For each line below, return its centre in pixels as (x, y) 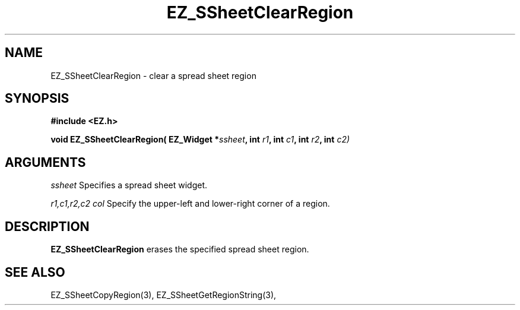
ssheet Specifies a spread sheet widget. (129, 185)
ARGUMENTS (45, 162)
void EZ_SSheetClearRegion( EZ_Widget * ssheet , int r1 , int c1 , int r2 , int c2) (200, 140)
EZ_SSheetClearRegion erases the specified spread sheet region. (180, 249)
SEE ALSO (35, 272)
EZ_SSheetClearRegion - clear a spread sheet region (153, 75)
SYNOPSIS (37, 99)
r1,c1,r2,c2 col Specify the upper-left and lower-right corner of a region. (190, 204)
